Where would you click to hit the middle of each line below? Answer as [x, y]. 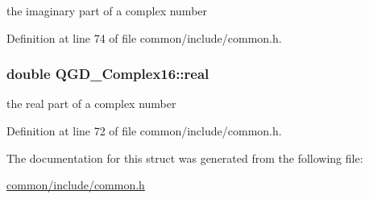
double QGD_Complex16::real [108, 74]
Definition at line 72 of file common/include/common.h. [144, 131]
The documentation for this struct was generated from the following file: [185, 158]
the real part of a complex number [91, 104]
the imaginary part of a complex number [107, 10]
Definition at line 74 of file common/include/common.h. [144, 37]
